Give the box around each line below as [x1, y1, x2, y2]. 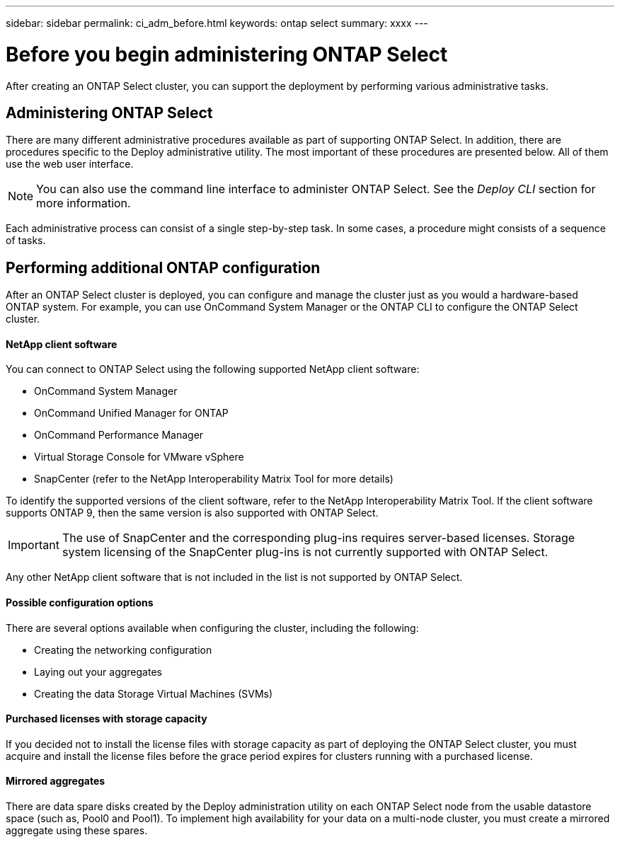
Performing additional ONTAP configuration [6, 258, 321, 277]
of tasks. [6, 234, 46, 247]
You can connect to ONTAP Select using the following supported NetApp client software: [6, 363, 420, 376]
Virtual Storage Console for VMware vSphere [34, 451, 244, 463]
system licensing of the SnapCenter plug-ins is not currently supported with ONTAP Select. [62, 545, 549, 560]
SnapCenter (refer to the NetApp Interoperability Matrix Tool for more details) [34, 473, 394, 485]
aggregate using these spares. [6, 824, 148, 837]
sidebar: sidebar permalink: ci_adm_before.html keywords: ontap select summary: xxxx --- [6, 17, 428, 29]
